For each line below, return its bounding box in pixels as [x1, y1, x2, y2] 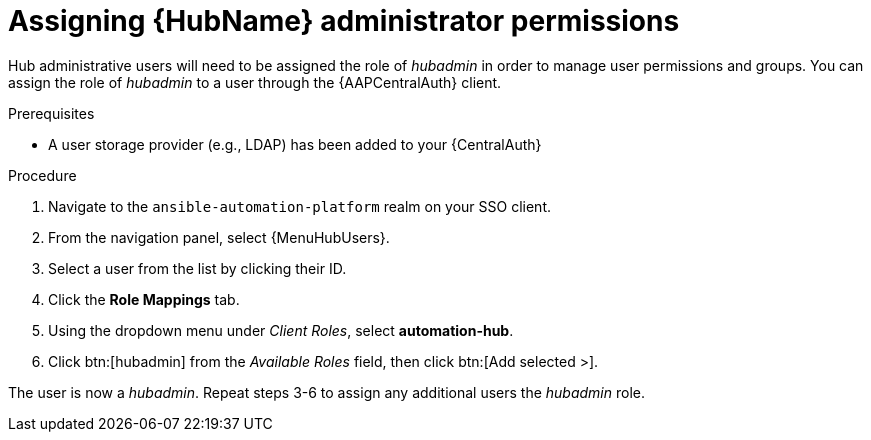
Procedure [8, 166, 77, 184]
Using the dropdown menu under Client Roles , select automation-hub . [48, 321, 514, 339]
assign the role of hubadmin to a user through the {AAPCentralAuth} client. [8, 73, 502, 91]
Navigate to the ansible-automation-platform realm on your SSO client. [48, 197, 552, 215]
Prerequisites [8, 104, 95, 122]
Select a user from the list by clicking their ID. [48, 259, 347, 277]
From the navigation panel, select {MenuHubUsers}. [48, 228, 390, 246]
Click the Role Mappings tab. [48, 290, 240, 308]
